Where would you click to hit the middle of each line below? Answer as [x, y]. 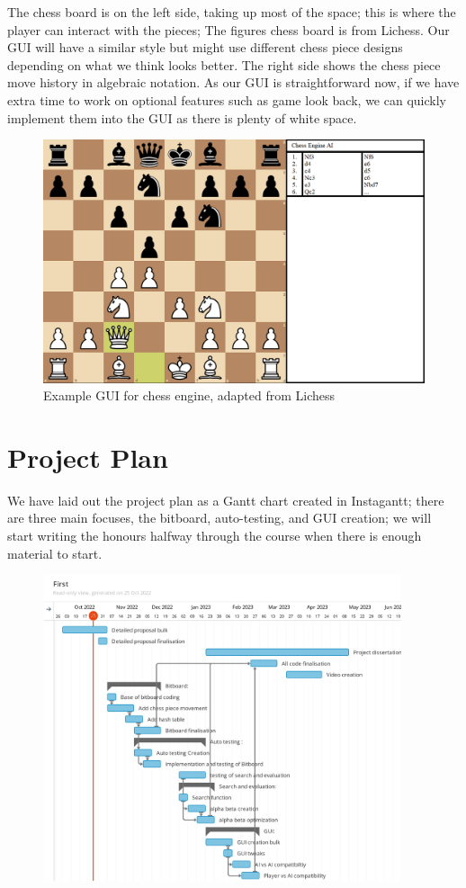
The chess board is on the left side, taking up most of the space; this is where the [232, 12]
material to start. [55, 553]
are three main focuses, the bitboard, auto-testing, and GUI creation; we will [220, 518]
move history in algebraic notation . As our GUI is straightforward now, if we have [233, 82]
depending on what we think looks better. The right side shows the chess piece [224, 64]
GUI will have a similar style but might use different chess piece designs [205, 47]
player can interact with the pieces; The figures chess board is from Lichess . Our [229, 29]
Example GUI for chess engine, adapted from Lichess [189, 395]
